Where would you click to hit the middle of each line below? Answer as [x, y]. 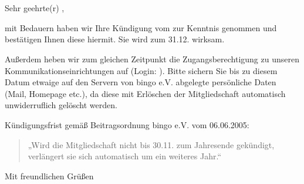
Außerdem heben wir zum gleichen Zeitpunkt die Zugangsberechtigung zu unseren [152, 58]
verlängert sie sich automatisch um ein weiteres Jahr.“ [125, 156]
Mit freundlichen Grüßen [49, 175]
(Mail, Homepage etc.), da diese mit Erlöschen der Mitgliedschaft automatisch [145, 93]
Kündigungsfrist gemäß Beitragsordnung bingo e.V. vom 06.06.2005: [127, 124]
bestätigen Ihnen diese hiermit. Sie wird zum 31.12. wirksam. [115, 39]
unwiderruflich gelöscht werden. [61, 105]
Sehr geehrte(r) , [35, 8]
